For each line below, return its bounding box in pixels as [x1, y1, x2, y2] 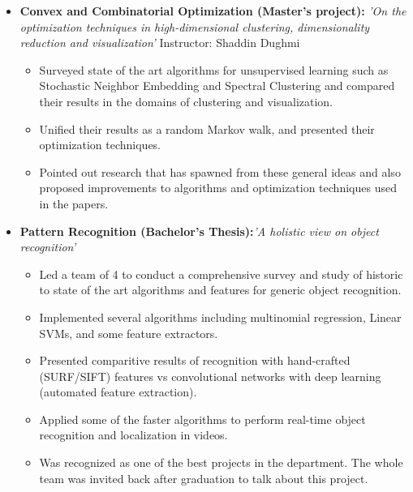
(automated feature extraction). [39, 383, 197, 400]
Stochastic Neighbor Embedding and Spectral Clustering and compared [39, 77, 395, 94]
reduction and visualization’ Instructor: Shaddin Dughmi [19, 34, 300, 51]
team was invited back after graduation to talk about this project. [39, 469, 368, 486]
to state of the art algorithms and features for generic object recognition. [39, 281, 402, 298]
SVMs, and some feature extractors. [39, 324, 218, 341]
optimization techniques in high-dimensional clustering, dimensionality [19, 18, 370, 35]
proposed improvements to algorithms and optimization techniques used [39, 179, 397, 196]
